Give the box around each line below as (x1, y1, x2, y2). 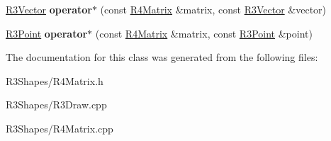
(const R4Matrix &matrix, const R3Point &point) (95, 26, 313, 40)
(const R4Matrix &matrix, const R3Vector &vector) (100, 2, 327, 16)
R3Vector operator (6, 2, 92, 16)
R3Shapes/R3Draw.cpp (6, 97, 107, 112)
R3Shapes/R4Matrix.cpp (6, 120, 113, 135)
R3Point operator (6, 26, 88, 40)
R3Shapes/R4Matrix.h (6, 73, 103, 88)
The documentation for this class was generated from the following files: (6, 50, 318, 64)
